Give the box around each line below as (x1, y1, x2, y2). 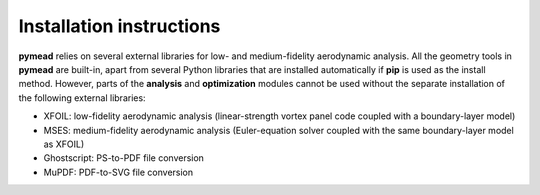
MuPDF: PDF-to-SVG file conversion (43, 166, 194, 178)
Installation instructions (18, 15, 221, 37)
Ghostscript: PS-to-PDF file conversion (43, 152, 205, 164)
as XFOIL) (43, 138, 85, 150)
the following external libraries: (18, 91, 146, 104)
